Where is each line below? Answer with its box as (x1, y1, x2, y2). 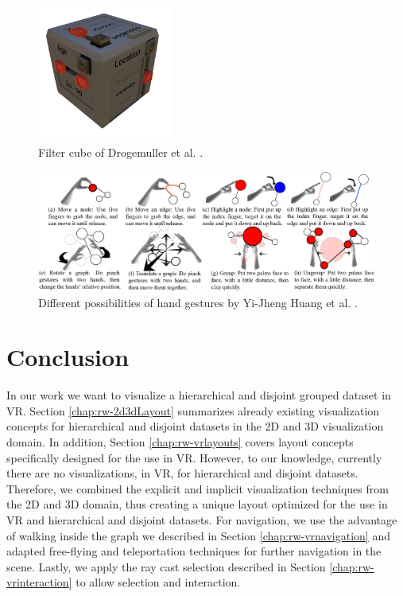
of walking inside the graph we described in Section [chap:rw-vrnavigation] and (6, 527, 390, 543)
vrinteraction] (6, 574, 72, 590)
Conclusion (6, 341, 130, 373)
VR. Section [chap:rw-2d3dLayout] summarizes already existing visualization (6, 402, 380, 419)
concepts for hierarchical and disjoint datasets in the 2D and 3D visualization (6, 418, 384, 434)
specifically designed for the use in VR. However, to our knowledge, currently (6, 449, 382, 466)
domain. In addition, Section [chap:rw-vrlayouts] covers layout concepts (6, 434, 354, 450)
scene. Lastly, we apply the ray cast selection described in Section (6, 558, 326, 575)
